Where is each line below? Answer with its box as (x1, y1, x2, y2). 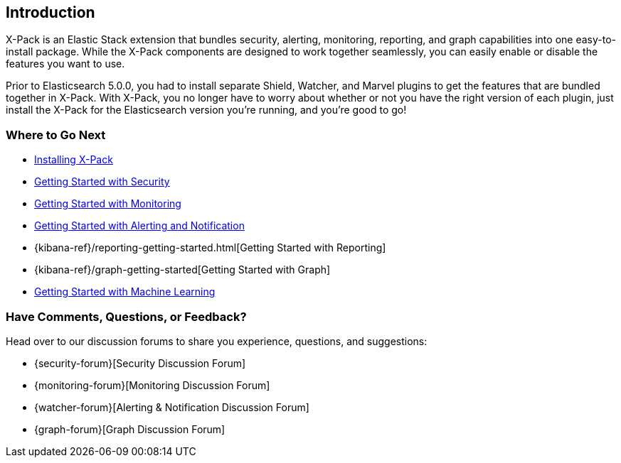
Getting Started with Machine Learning (34, 285, 216, 298)
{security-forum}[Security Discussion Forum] (34, 356, 246, 369)
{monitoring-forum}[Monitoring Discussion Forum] (34, 378, 270, 391)
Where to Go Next (6, 127, 106, 142)
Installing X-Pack (34, 153, 113, 166)
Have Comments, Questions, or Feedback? (6, 309, 247, 324)
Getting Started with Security (34, 175, 170, 188)
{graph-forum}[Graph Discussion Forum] (34, 423, 225, 435)
